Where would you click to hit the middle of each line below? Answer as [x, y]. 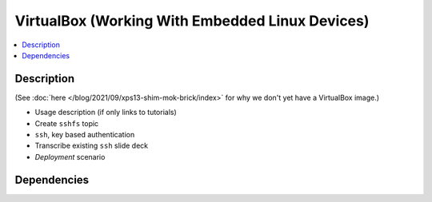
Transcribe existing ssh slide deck [92, 146]
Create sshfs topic [67, 123]
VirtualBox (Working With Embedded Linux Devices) [192, 21]
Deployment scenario [70, 156]
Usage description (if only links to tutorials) [106, 113]
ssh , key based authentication [85, 135]
